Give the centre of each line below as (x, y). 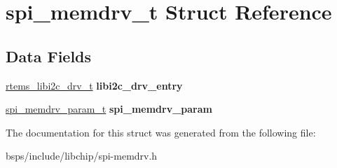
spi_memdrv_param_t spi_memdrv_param (109, 109)
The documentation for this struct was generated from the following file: (161, 132)
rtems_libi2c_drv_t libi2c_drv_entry (94, 85)
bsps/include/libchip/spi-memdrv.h (82, 156)
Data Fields (49, 56)
